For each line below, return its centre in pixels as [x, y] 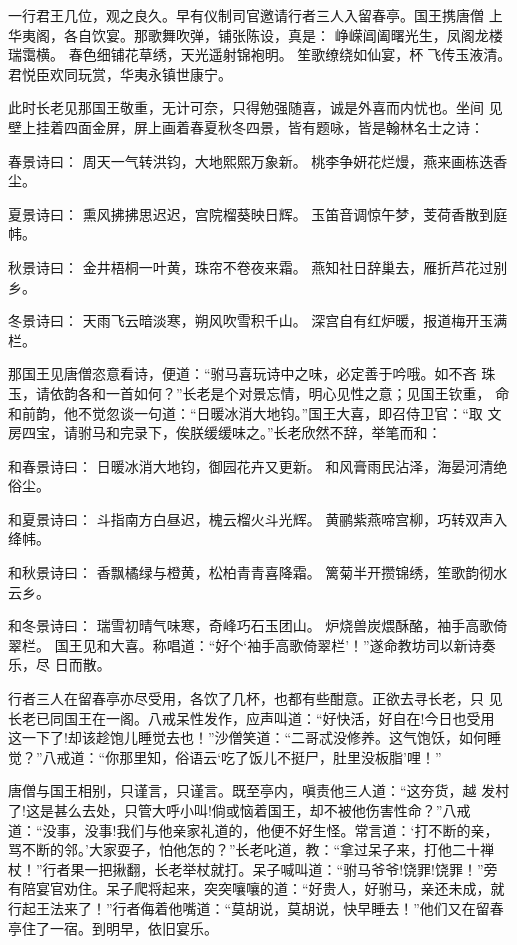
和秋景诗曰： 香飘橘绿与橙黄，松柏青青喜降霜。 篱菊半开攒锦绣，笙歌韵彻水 [258, 572]
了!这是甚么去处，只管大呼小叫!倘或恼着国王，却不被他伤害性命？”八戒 [239, 810]
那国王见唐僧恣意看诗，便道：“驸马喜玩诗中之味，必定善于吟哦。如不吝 [242, 373]
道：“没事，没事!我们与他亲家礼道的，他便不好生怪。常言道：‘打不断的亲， [253, 829]
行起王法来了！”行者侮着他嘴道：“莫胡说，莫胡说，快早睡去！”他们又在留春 [256, 907]
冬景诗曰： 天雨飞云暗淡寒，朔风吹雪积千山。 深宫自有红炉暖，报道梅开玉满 [258, 320]
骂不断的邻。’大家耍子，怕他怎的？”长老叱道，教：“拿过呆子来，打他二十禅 [251, 849]
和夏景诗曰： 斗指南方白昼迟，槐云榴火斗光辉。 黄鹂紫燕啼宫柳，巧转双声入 [258, 518]
